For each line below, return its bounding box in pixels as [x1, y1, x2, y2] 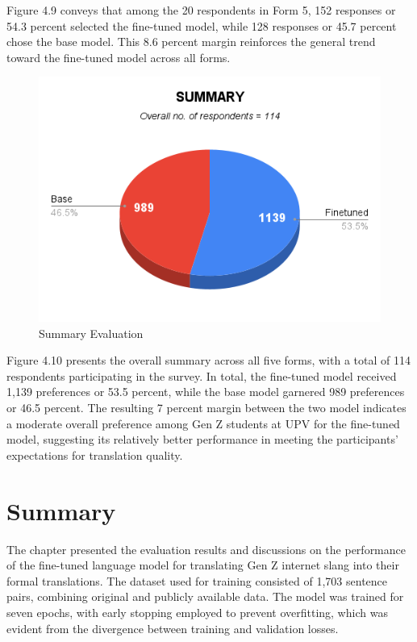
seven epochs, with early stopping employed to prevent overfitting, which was [6, 603, 388, 620]
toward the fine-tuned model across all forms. [6, 48, 231, 65]
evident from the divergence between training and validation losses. [6, 619, 339, 636]
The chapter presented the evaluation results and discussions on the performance [6, 540, 406, 557]
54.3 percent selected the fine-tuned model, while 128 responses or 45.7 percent [6, 17, 397, 34]
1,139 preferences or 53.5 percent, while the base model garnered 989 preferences [6, 383, 405, 400]
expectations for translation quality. [6, 446, 183, 463]
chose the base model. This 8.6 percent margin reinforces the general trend [6, 33, 376, 50]
